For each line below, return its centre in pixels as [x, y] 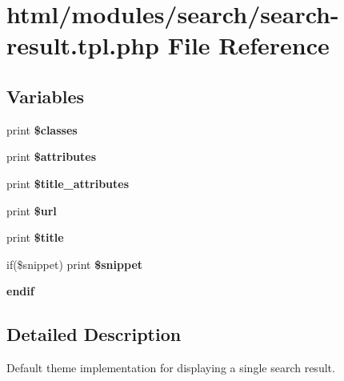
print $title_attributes [68, 183]
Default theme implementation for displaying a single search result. [171, 368]
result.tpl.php [83, 45]
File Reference [248, 45]
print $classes [42, 129]
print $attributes [52, 156]
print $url [32, 210]
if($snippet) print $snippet [75, 264]
